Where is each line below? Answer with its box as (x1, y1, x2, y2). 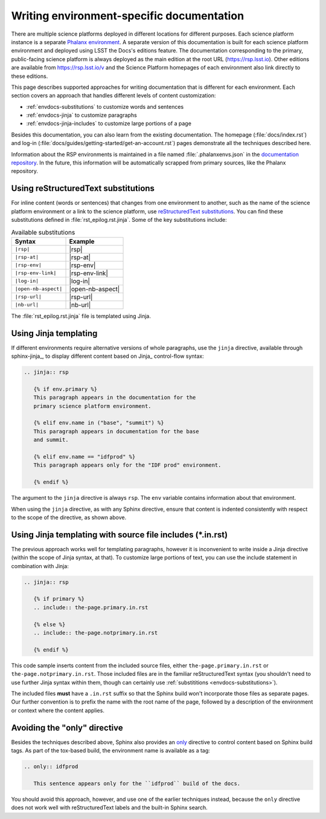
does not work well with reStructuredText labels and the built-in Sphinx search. (11, 804, 208, 811)
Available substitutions (11, 228, 75, 236)
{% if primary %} (33, 595, 85, 603)
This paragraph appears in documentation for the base (33, 428, 199, 435)
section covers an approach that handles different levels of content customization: (11, 92, 216, 99)
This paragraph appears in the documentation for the (33, 394, 196, 401)
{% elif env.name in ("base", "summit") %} (33, 419, 164, 426)
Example (69, 237, 95, 245)
